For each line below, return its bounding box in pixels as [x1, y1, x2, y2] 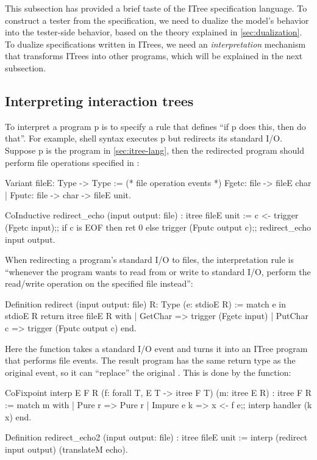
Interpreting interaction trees [5, 91, 194, 110]
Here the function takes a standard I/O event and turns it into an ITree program [5, 342, 308, 354]
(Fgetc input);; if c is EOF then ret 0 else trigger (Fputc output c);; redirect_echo [5, 220, 312, 233]
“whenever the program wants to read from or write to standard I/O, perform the [5, 265, 311, 278]
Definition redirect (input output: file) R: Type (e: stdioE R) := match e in [5, 297, 287, 310]
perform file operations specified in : [5, 156, 140, 168]
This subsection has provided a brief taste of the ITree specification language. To [5, 2, 307, 14]
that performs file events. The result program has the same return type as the [5, 354, 296, 367]
